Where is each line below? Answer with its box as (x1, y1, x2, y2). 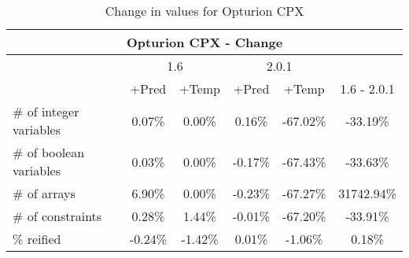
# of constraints (13, 207, 102, 225)
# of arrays (13, 184, 76, 202)
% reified (13, 230, 61, 248)
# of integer (13, 102, 79, 120)
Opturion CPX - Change (126, 33, 283, 51)
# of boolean (13, 143, 85, 161)
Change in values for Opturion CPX (105, 2, 304, 20)
